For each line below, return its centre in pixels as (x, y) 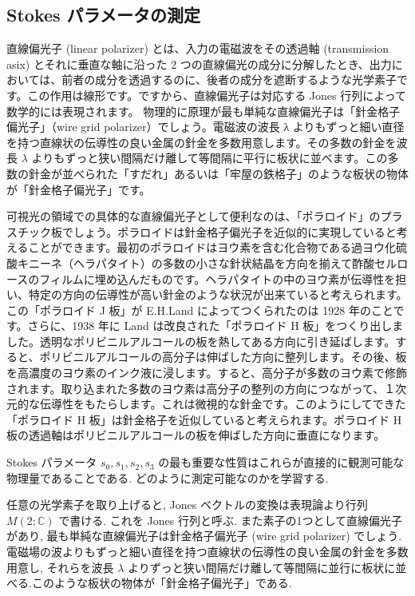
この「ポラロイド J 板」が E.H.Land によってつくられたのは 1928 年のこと (200, 310)
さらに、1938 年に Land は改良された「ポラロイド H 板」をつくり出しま (215, 326)
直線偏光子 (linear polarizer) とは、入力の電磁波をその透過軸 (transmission (198, 48)
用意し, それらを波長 (60, 567)
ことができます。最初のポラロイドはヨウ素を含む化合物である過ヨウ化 (212, 247)
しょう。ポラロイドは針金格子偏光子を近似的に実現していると (235, 231)
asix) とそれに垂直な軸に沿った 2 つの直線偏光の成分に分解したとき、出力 (199, 64)
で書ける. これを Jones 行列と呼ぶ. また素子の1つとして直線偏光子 (231, 520)
